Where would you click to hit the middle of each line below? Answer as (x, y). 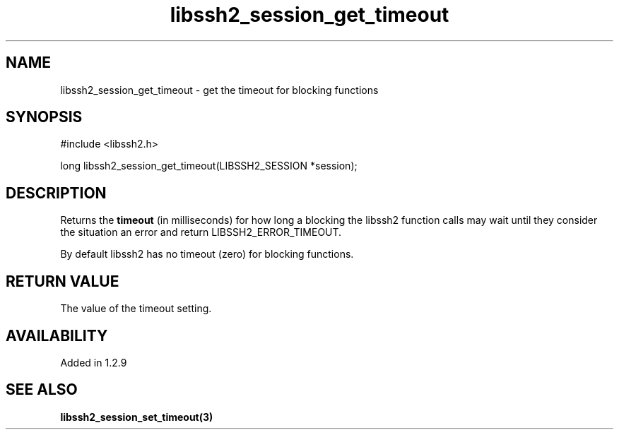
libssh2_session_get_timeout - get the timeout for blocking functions (219, 90)
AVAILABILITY (57, 335)
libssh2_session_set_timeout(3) (137, 417)
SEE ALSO (42, 390)
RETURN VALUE (63, 281)
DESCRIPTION (56, 193)
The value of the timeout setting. (136, 309)
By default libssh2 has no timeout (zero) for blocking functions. (207, 254)
